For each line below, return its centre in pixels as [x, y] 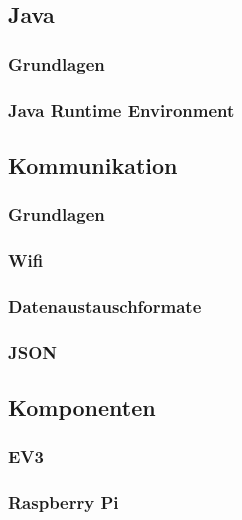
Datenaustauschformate [105, 305]
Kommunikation [93, 164]
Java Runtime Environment [121, 109]
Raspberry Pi [63, 502]
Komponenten [82, 407]
